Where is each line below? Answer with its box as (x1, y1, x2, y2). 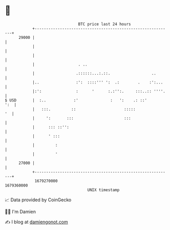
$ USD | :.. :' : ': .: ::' (5, 97, 147, 103)
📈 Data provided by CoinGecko (5, 197, 72, 203)
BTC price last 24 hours (78, 22, 131, 27)
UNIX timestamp (87, 187, 120, 193)
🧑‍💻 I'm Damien (5, 208, 36, 215)
